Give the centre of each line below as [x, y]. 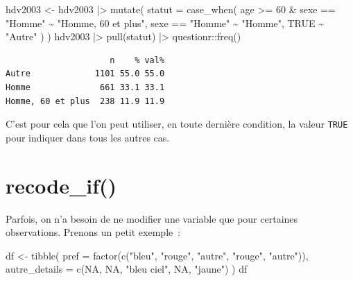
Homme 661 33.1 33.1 [85, 87]
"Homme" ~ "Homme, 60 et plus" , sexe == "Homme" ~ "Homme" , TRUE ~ [165, 23]
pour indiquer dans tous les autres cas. [88, 137]
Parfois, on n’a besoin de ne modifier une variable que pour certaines [152, 218]
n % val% [137, 60]
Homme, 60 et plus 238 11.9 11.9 [85, 101]
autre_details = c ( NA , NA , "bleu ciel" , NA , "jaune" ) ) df [127, 269]
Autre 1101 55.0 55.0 [85, 74]
